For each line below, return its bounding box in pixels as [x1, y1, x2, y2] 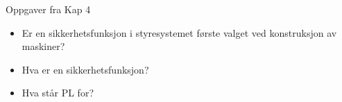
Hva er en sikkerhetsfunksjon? [22, 62, 149, 76]
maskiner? [22, 39, 65, 53]
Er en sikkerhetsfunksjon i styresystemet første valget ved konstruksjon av [22, 25, 337, 40]
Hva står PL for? [22, 85, 94, 100]
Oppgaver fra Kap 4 [6, 2, 91, 16]
